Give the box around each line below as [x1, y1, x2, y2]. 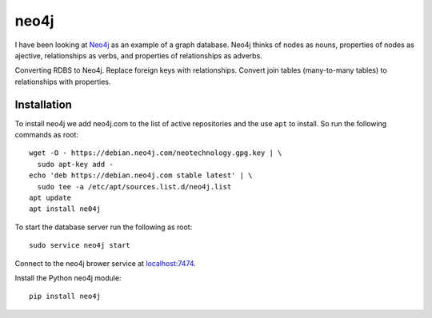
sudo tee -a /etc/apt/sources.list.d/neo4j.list [37, 182, 232, 191]
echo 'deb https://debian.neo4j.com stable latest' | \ [29, 171, 253, 180]
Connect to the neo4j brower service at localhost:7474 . [14, 258, 196, 268]
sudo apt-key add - [37, 160, 114, 169]
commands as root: [14, 130, 79, 140]
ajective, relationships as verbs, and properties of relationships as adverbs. [14, 50, 263, 60]
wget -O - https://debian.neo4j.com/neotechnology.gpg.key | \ [29, 149, 282, 157]
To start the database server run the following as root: [14, 222, 193, 232]
